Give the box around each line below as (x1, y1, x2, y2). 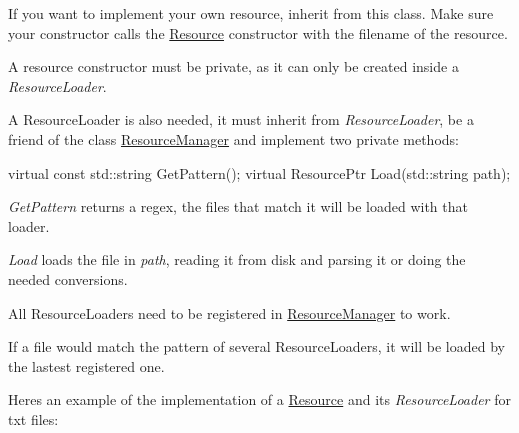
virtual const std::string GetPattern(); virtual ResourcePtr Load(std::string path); (8, 162, 511, 183)
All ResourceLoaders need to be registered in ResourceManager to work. (8, 302, 451, 323)
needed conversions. (8, 268, 128, 289)
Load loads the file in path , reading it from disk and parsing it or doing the (8, 249, 466, 270)
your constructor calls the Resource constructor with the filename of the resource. (8, 22, 508, 43)
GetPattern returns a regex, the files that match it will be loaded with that (8, 196, 468, 217)
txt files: (8, 408, 59, 429)
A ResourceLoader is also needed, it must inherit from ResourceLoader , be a (8, 109, 474, 130)
